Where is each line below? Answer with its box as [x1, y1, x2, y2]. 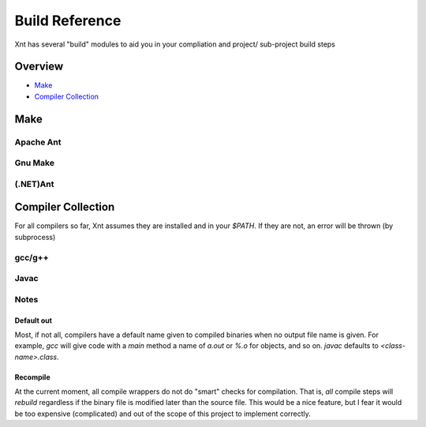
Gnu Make [14, 158, 55, 169]
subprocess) [14, 232, 56, 242]
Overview [14, 60, 64, 73]
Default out [14, 316, 53, 325]
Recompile [14, 372, 50, 382]
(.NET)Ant [14, 178, 54, 189]
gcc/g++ [14, 252, 49, 263]
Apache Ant [14, 137, 62, 148]
